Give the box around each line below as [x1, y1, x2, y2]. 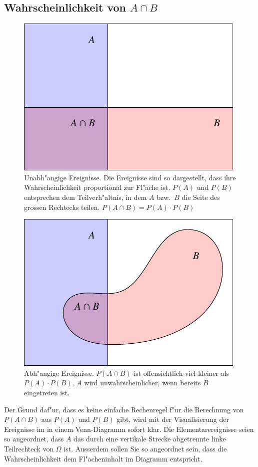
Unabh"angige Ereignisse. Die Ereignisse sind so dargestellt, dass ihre [24, 172, 236, 182]
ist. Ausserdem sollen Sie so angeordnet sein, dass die [63, 443, 227, 453]
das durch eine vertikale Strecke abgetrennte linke [73, 433, 226, 444]
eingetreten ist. [24, 387, 70, 397]
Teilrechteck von [4, 443, 54, 453]
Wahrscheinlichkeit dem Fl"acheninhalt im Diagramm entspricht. [4, 453, 202, 463]
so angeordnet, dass [4, 433, 64, 444]
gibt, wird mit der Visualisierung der [116, 414, 229, 424]
